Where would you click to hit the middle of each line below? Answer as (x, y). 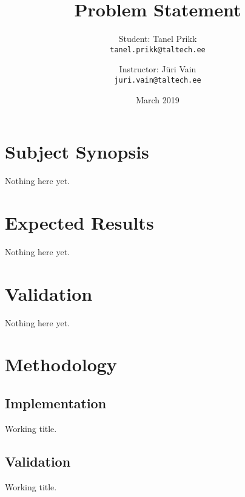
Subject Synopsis (77, 152)
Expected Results (79, 222)
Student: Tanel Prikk (158, 39)
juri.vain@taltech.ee (158, 80)
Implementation (56, 403)
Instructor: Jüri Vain (158, 69)
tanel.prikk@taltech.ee (158, 50)
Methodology (61, 364)
